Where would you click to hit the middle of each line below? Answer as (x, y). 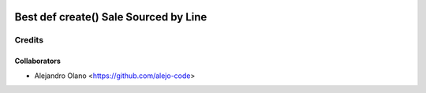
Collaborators (37, 61)
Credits (29, 40)
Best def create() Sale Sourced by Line (111, 17)
